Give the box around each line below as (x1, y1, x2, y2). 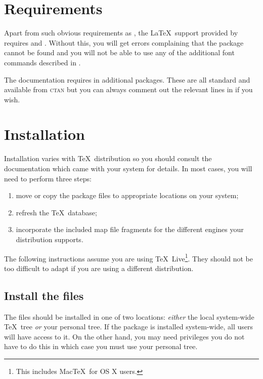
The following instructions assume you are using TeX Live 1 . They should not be (4, 251, 253, 263)
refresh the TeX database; (16, 207, 97, 217)
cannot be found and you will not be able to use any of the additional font (4, 47, 235, 58)
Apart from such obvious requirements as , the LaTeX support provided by (4, 27, 238, 38)
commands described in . (4, 57, 81, 67)
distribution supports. (16, 234, 83, 244)
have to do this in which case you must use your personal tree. (4, 341, 198, 352)
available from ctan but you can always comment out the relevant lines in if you (4, 84, 253, 95)
